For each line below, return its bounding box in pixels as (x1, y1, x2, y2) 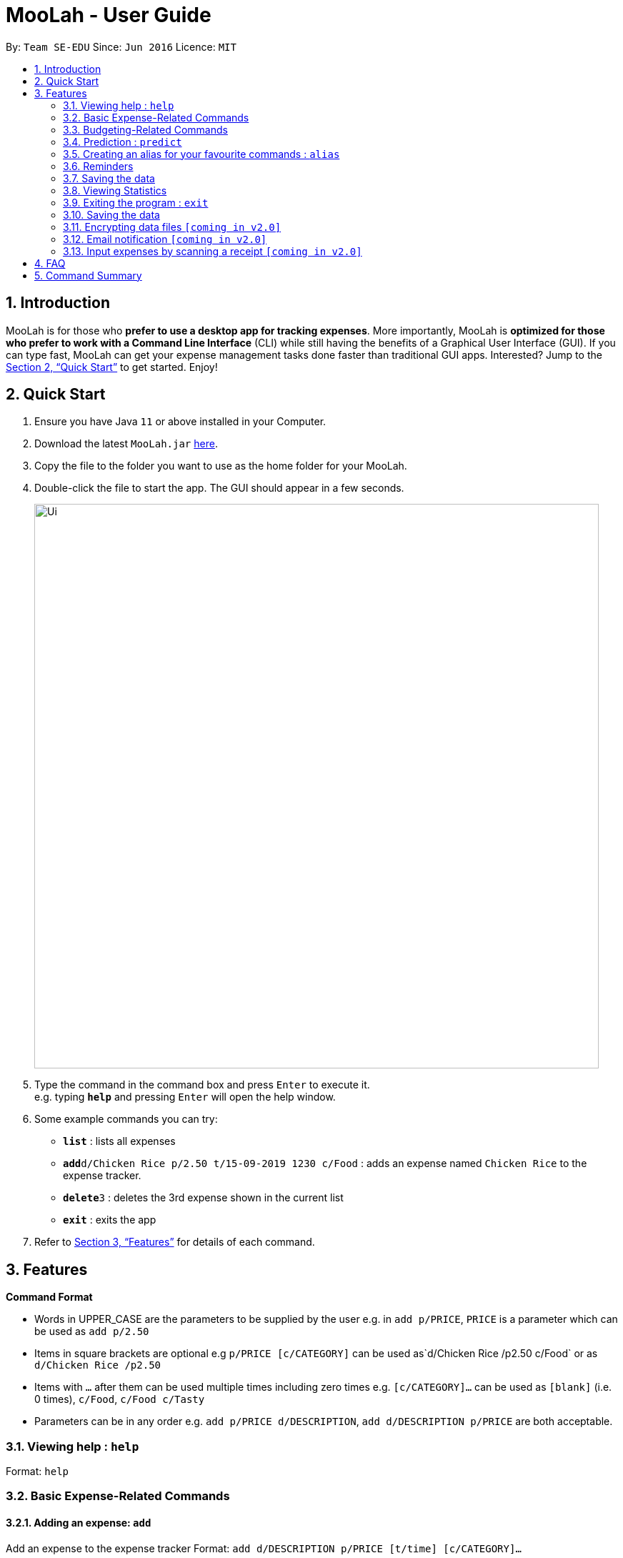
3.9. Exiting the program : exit (63, 196, 209, 209)
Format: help (6, 1465, 69, 1478)
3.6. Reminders (63, 159, 134, 172)
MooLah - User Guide (6, 3, 211, 27)
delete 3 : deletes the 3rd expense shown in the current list (63, 1191, 344, 1204)
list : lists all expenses (63, 1135, 176, 1148)
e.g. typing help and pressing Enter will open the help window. (34, 1091, 336, 1103)
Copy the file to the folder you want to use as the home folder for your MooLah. (34, 460, 407, 472)
